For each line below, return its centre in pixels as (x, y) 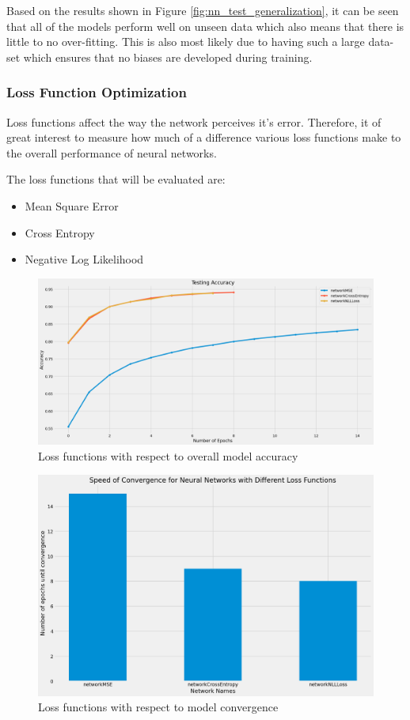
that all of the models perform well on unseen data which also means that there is (205, 26)
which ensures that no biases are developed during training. (168, 57)
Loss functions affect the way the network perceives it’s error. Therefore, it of (194, 121)
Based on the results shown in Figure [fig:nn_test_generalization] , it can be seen (203, 10)
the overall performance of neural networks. (112, 152)
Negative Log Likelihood (84, 259)
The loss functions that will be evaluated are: (116, 179)
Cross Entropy (60, 232)
